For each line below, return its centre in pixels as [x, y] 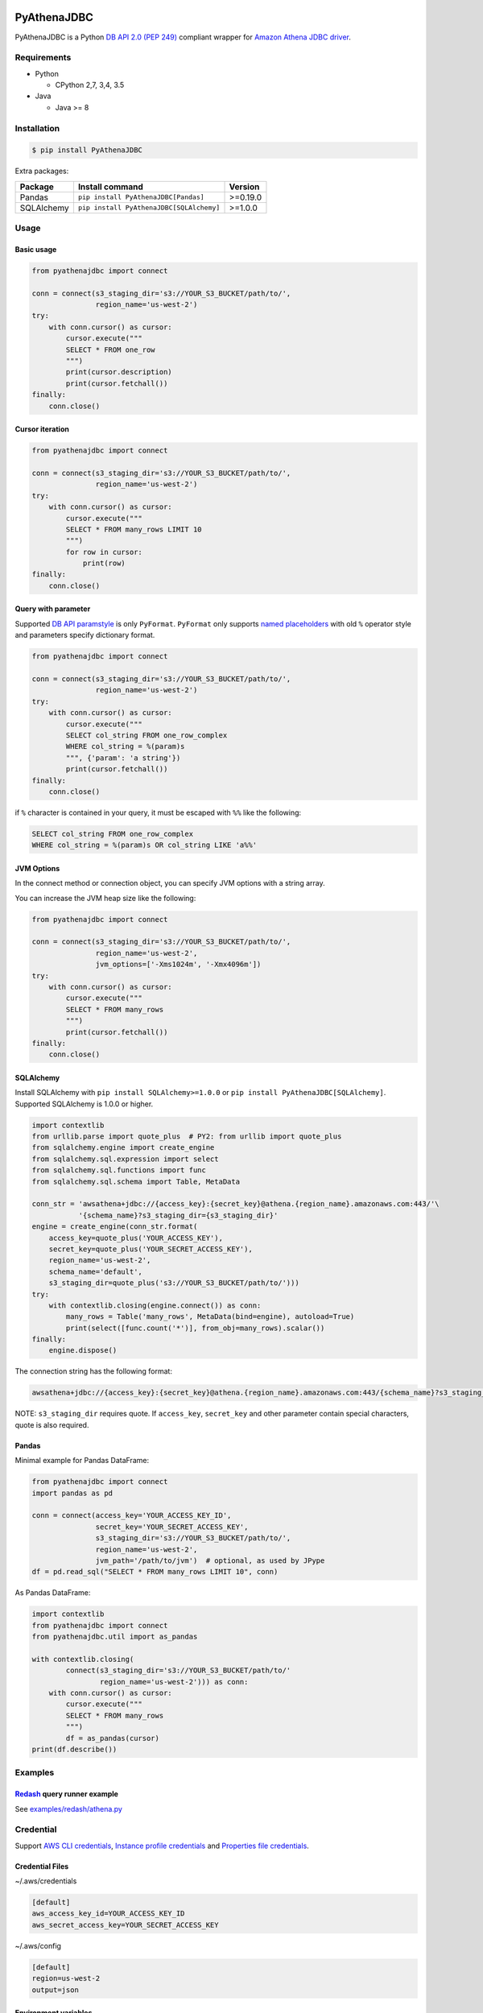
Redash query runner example [66, 1794]
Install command [111, 187]
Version [244, 187]
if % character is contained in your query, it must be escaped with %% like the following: [158, 812]
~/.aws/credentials [46, 1881]
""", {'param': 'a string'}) [123, 758]
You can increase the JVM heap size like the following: [105, 898]
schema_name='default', [95, 1271]
